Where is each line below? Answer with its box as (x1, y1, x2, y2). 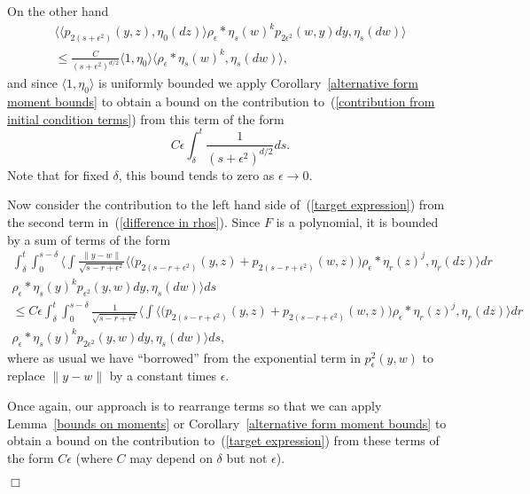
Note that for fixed (7, 165, 109, 184)
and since (7, 74, 58, 92)
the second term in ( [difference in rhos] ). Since (7, 213, 261, 231)
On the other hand (7, 2, 109, 20)
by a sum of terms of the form (7, 230, 171, 248)
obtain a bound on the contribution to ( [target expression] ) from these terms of (7, 431, 440, 450)
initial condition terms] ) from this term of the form (7, 109, 284, 128)
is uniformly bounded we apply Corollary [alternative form (97, 74, 418, 92)
